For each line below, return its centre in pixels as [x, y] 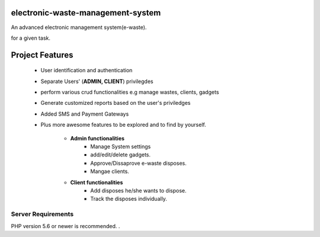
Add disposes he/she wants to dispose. [138, 190]
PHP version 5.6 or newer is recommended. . [65, 226]
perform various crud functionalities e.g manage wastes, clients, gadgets [130, 92]
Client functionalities [97, 182]
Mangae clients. [110, 171]
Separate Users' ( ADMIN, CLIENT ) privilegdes [97, 81]
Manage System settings [121, 147]
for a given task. [31, 38]
